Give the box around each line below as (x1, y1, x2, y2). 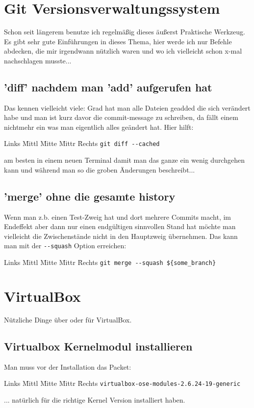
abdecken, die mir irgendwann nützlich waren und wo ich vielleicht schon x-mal (4, 46, 242, 56)
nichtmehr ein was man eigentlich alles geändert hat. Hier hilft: (4, 121, 194, 132)
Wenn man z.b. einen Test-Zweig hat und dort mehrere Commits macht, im (4, 211, 231, 222)
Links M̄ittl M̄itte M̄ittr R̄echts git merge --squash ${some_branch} (4, 257, 216, 267)
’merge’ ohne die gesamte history (4, 188, 176, 204)
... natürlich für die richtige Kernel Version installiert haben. (4, 394, 185, 405)
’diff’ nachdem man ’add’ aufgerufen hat (4, 79, 212, 94)
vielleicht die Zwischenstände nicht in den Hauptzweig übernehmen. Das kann (4, 231, 238, 241)
